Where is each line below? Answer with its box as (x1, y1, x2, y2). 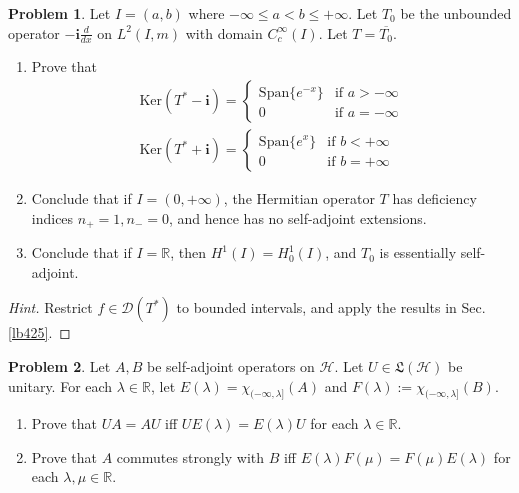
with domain (185, 22, 263, 43)
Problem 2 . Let (8, 355, 111, 376)
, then (170, 242, 206, 263)
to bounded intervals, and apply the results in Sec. (176, 297, 486, 318)
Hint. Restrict (8, 297, 93, 318)
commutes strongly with (116, 446, 264, 467)
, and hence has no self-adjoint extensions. (168, 207, 427, 228)
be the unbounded (400, 3, 512, 23)
